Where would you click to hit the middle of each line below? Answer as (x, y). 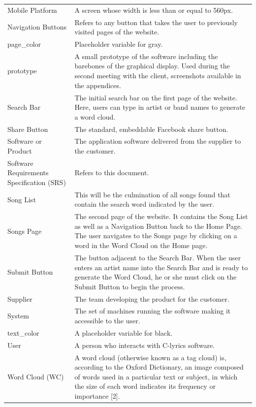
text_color (23, 332)
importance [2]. (97, 395)
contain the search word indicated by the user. (144, 204)
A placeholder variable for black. (124, 332)
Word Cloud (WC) (36, 376)
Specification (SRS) (37, 182)
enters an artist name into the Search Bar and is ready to (161, 267)
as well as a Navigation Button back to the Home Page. (159, 226)
